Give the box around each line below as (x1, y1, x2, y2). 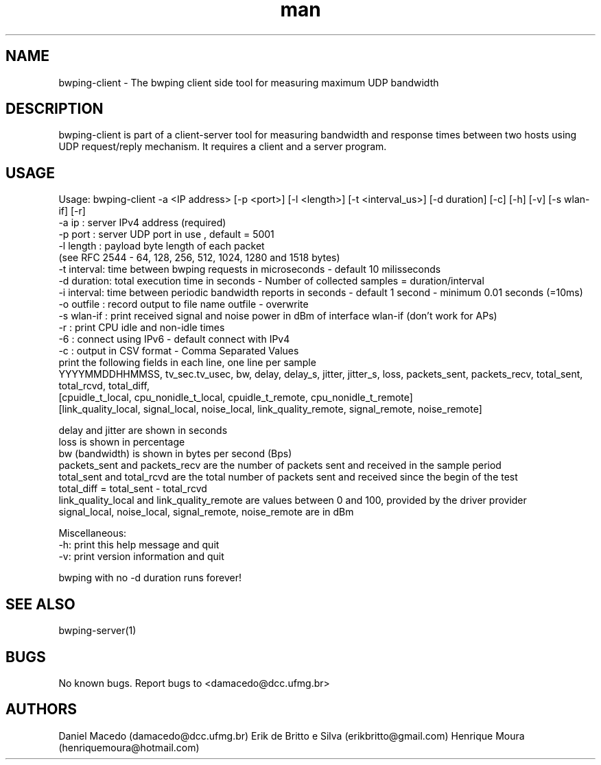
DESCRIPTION (5, 100, 104, 118)
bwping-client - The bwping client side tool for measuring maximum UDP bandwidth (58, 76, 439, 88)
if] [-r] (58, 205, 86, 217)
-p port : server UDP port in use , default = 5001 (58, 228, 274, 241)
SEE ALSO (5, 595, 75, 613)
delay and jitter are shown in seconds (58, 424, 228, 437)
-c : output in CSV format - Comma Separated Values (58, 345, 299, 357)
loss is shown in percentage (58, 436, 185, 448)
